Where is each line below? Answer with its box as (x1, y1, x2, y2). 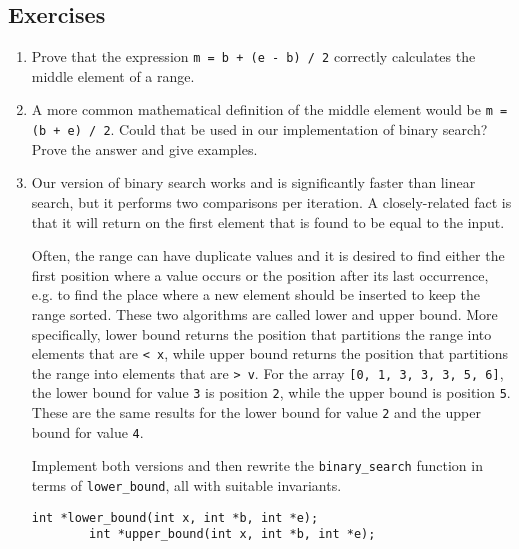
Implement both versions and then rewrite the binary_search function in (31, 455, 483, 476)
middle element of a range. (31, 65, 195, 86)
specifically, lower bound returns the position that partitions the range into (31, 323, 492, 344)
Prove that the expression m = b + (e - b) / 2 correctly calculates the (31, 46, 476, 67)
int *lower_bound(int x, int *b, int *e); (31, 510, 319, 525)
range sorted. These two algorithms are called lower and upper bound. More (31, 303, 498, 324)
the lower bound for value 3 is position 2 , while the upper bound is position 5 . (31, 382, 511, 403)
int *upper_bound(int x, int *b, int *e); (89, 527, 376, 542)
